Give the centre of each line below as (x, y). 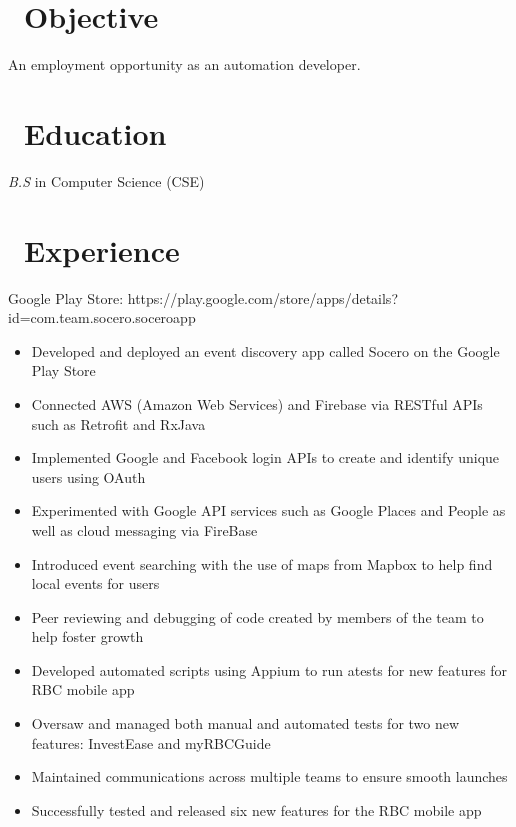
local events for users (95, 583)
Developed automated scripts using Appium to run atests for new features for (269, 669)
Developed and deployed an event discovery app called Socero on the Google (265, 350)
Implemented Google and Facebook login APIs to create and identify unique (265, 457)
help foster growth (87, 636)
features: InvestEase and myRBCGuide (151, 742)
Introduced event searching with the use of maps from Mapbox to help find (262, 563)
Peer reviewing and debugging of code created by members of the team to (257, 616)
